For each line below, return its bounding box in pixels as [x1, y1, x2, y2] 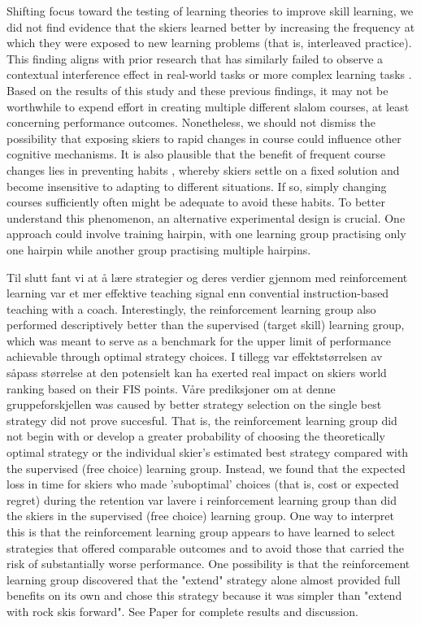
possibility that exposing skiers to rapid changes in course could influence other [7, 129, 401, 146]
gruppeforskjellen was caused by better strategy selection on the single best [7, 396, 382, 413]
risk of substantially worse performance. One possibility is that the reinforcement [7, 555, 410, 572]
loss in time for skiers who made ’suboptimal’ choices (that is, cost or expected [7, 475, 399, 493]
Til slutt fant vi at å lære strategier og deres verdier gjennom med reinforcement [7, 268, 408, 285]
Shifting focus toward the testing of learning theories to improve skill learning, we [7, 2, 414, 19]
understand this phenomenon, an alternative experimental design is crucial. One [7, 209, 406, 226]
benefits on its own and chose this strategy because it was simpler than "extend [7, 587, 402, 604]
